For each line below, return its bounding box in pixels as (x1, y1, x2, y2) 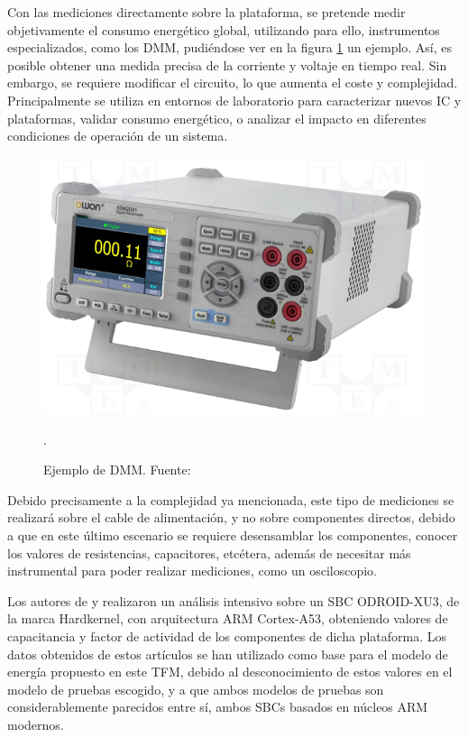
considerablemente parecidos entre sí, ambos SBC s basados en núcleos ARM (7, 697, 428, 716)
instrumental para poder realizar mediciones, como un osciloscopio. (7, 561, 378, 580)
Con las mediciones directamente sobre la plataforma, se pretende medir (7, 3, 406, 21)
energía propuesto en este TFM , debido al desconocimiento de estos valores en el (7, 662, 453, 681)
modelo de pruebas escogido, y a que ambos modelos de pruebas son (7, 679, 384, 698)
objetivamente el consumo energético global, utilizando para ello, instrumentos (7, 20, 440, 39)
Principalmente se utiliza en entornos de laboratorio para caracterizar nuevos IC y (7, 90, 462, 109)
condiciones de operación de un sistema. (7, 126, 228, 145)
